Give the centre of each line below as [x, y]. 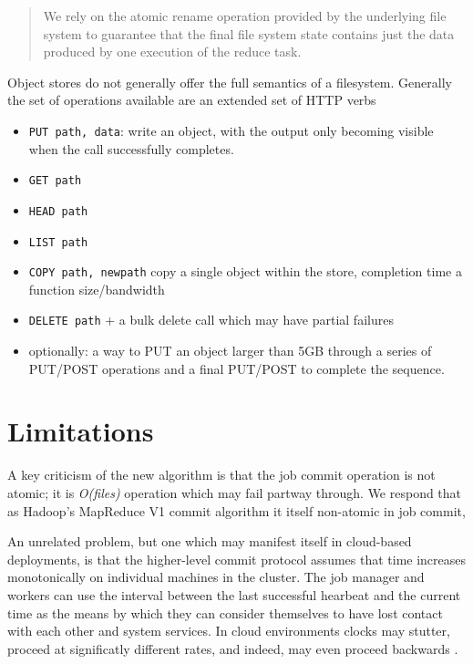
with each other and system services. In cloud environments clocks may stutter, [229, 631]
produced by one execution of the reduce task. [172, 52]
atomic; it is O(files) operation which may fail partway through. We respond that [235, 493]
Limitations [81, 431]
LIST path [58, 242]
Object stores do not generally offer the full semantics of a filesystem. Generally [230, 82]
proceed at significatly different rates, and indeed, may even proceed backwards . [233, 648]
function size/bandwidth [97, 289]
